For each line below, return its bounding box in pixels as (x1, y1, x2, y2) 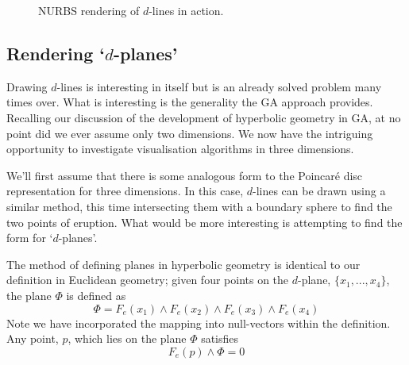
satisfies (201, 330, 239, 347)
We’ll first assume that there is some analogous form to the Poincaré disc (6, 167, 363, 183)
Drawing (6, 78, 48, 94)
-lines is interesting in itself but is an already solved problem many (56, 78, 382, 94)
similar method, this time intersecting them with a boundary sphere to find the (6, 198, 392, 214)
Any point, (6, 330, 59, 347)
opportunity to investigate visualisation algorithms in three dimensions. (6, 140, 354, 157)
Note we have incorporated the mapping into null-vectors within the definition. (6, 314, 391, 331)
